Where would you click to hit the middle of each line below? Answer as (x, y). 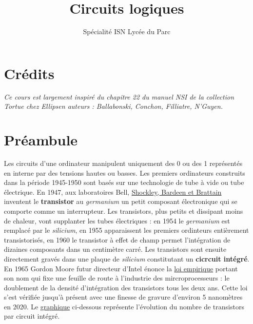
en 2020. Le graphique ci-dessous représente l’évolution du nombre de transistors (124, 306)
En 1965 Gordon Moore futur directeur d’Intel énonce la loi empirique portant (121, 268)
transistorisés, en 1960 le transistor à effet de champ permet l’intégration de (117, 239)
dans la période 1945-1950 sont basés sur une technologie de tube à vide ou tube (124, 182)
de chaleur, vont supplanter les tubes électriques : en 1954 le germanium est (117, 220)
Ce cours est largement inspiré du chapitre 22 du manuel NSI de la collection (119, 96)
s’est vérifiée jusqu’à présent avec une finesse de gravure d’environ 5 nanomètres (123, 297)
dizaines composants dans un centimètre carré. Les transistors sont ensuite (115, 249)
